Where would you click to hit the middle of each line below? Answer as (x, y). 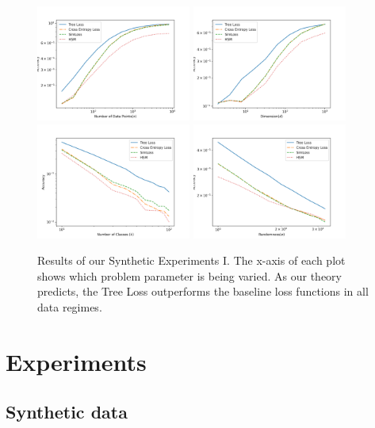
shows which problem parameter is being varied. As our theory (189, 275)
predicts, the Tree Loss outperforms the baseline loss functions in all (203, 291)
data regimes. (70, 306)
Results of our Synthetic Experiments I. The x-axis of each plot (191, 260)
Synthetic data (67, 412)
